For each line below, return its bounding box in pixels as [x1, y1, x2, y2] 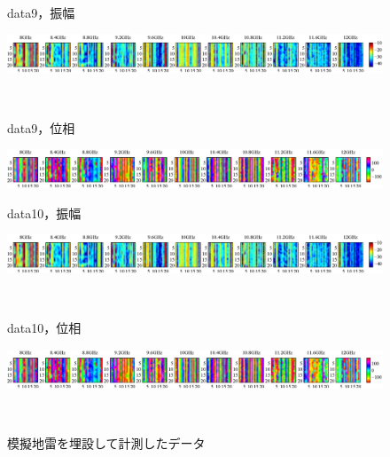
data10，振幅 [7, 203, 82, 222]
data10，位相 [7, 319, 82, 337]
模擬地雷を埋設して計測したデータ [7, 434, 206, 453]
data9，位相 [7, 118, 75, 137]
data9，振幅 [7, 4, 75, 21]
